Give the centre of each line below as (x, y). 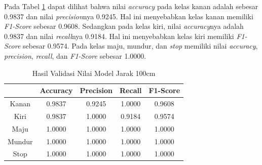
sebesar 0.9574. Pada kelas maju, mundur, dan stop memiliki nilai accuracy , (140, 46)
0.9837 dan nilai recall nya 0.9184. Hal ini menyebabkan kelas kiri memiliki (119, 36)
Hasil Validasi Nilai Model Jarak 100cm (94, 73)
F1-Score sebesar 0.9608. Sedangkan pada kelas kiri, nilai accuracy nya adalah (124, 26)
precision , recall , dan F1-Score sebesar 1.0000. (75, 55)
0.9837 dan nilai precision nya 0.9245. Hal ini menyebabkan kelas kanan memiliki (129, 16)
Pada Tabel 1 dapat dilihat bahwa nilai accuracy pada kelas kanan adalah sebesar (131, 6)
